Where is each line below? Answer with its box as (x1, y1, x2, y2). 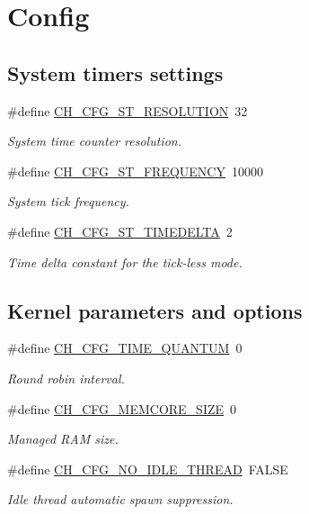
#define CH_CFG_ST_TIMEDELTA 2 (7, 221, 233, 240)
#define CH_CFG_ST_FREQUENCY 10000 (7, 161, 263, 180)
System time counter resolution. (7, 131, 181, 150)
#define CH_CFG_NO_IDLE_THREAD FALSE (7, 459, 288, 478)
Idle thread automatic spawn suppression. (7, 490, 234, 509)
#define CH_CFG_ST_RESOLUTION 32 (7, 101, 248, 120)
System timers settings (7, 59, 224, 86)
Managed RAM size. (7, 429, 119, 448)
